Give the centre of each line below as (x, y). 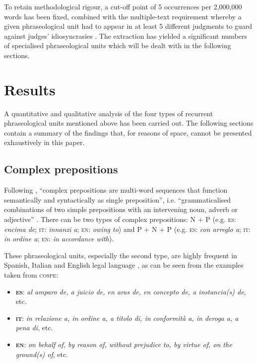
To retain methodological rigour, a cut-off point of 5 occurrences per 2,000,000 (123, 6)
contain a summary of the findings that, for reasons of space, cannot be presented (128, 132)
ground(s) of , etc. (42, 354)
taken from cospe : (31, 275)
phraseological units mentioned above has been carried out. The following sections (129, 123)
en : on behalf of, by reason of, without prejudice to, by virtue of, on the (124, 344)
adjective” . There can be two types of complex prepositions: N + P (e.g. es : (120, 219)
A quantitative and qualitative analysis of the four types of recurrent (109, 113)
